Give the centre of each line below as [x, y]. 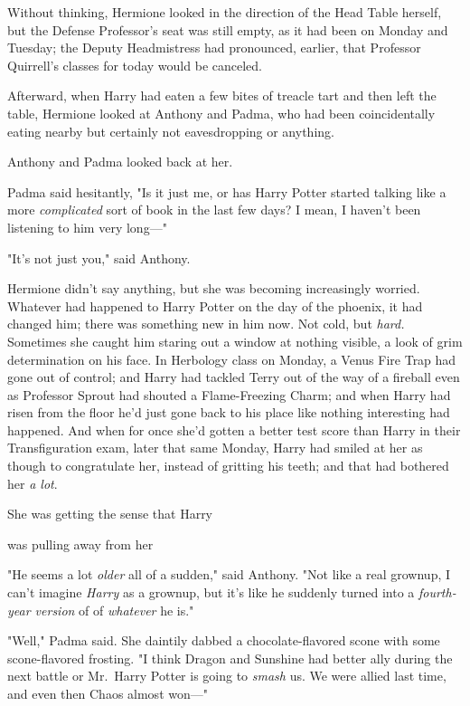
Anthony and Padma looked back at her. [120, 162]
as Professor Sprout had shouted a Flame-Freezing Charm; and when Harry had [229, 394]
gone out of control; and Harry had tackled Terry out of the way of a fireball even [234, 377]
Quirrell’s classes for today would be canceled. [135, 65]
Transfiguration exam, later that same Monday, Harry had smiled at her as [215, 448]
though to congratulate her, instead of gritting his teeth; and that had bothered [228, 466]
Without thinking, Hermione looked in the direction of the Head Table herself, [225, 12]
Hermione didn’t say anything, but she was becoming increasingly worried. [214, 288]
